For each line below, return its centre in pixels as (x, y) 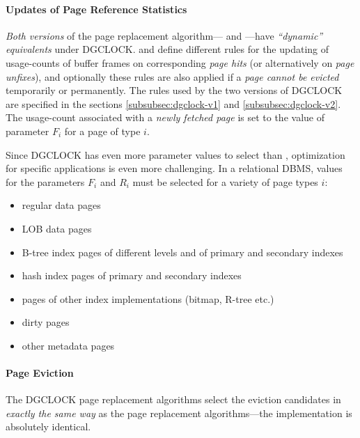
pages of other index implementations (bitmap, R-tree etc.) (148, 298)
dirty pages (46, 322)
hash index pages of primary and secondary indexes (132, 275)
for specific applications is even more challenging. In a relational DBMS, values (174, 168)
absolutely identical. (48, 427)
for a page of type (102, 131)
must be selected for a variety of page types (225, 181)
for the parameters (45, 181)
